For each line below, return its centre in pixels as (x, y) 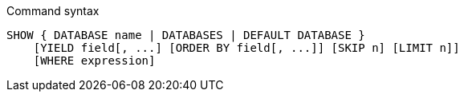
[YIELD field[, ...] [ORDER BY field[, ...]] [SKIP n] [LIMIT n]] (246, 48)
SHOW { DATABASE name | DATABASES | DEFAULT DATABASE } (186, 35)
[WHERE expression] (94, 61)
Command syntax (53, 11)
